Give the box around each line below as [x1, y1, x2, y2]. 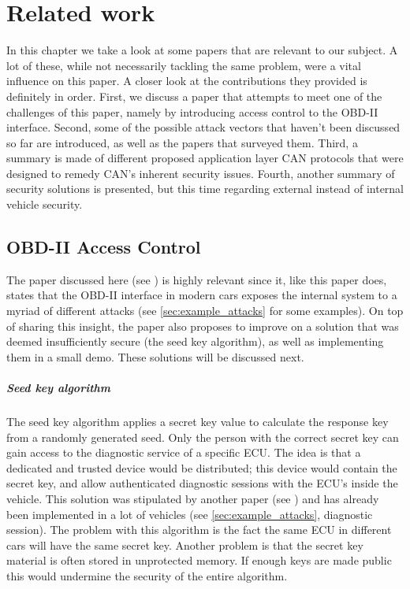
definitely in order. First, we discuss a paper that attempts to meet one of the [6, 87, 382, 104]
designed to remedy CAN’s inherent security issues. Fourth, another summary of [6, 165, 395, 181]
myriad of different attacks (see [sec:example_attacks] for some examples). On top [6, 302, 404, 319]
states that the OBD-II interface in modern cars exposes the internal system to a [6, 287, 397, 303]
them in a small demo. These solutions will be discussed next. [6, 348, 304, 365]
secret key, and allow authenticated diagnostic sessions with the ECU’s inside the [6, 475, 398, 491]
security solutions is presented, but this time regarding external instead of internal [6, 180, 404, 197]
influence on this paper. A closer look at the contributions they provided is [6, 72, 367, 89]
